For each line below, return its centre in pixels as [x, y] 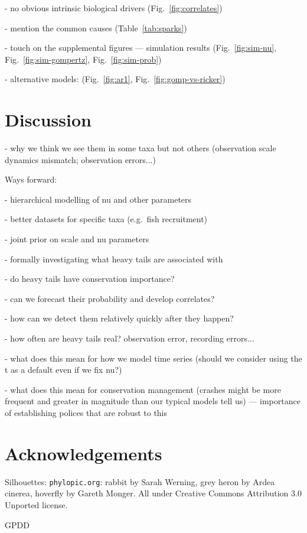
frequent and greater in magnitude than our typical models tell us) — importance [153, 401]
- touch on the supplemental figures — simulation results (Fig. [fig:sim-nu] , [141, 48]
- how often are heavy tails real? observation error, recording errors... [130, 338]
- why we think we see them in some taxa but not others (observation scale [141, 148]
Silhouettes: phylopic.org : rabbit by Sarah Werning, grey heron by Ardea [140, 481]
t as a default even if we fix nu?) [63, 370]
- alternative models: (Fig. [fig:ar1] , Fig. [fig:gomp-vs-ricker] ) [115, 79]
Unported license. [36, 504]
